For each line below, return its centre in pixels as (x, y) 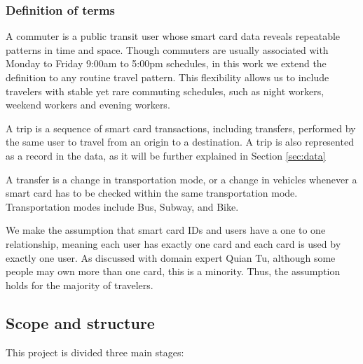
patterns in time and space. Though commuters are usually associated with (167, 49)
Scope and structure (80, 322)
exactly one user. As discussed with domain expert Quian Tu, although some (171, 257)
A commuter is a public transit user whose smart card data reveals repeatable (173, 36)
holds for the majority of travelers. (80, 285)
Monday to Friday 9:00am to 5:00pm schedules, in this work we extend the (166, 63)
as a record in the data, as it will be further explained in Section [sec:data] (166, 155)
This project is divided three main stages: (95, 352)
